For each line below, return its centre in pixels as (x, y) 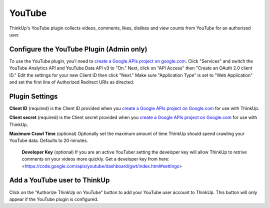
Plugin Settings (33, 96)
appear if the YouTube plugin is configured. (54, 199)
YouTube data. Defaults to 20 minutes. (49, 140)
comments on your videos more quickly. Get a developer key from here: (95, 159)
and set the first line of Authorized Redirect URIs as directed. (72, 82)
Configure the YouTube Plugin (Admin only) (78, 49)
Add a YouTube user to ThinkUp (59, 180)
